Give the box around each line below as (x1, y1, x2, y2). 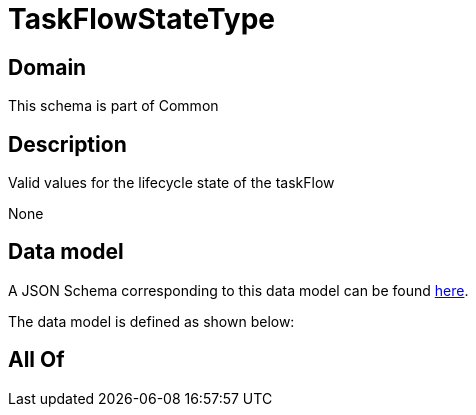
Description (8, 131, 127, 157)
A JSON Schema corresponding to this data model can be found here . (8, 281, 469, 299)
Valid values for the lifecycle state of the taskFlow (8, 174, 335, 192)
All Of (8, 347, 65, 373)
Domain (8, 54, 87, 80)
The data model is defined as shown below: (8, 312, 295, 330)
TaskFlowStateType (8, 2, 276, 36)
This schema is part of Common (8, 97, 219, 115)
